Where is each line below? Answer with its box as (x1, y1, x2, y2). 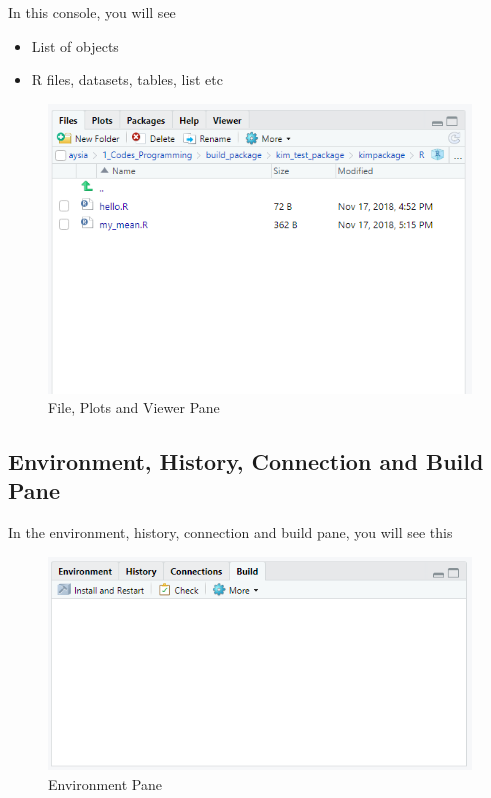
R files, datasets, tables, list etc (31, 69, 223, 90)
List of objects (31, 35, 119, 56)
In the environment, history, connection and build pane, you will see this (8, 522, 453, 543)
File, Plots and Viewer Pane (48, 397, 220, 418)
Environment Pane (48, 773, 163, 794)
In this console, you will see (8, 2, 176, 22)
